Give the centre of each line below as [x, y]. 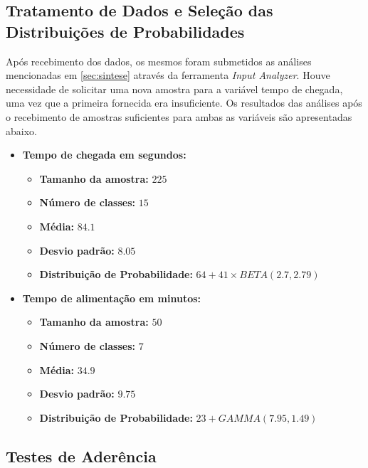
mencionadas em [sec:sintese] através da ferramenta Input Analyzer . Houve [168, 75]
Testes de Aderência [81, 456]
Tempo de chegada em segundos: [104, 155]
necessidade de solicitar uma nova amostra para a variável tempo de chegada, [174, 89]
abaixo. [21, 131]
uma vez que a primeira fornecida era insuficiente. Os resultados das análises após [184, 103]
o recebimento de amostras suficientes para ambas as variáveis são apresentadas [179, 116]
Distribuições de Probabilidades [125, 31]
